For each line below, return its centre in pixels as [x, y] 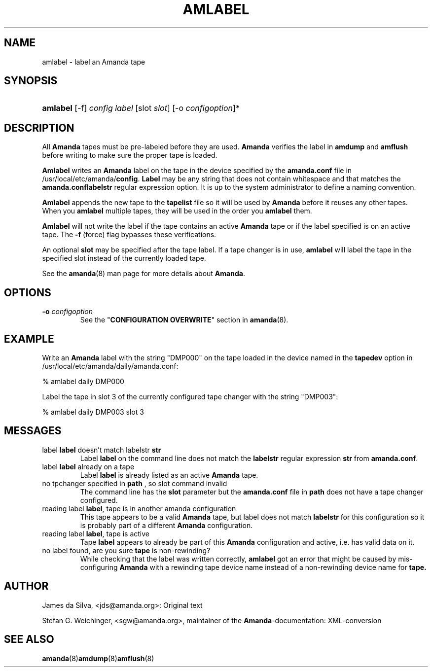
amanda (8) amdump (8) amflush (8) [98, 658]
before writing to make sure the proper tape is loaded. [130, 155]
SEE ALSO [29, 639]
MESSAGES [33, 431]
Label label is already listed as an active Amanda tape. [169, 475]
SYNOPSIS [31, 81]
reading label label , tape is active [96, 533]
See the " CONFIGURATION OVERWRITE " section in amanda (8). [184, 320]
